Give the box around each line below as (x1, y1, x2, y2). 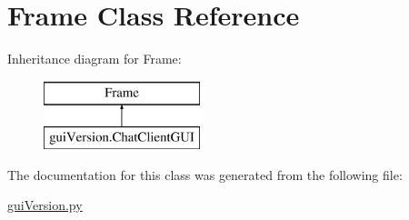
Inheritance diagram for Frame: (7, 49, 182, 68)
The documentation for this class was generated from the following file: (7, 165, 403, 184)
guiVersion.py (7, 195, 83, 215)
